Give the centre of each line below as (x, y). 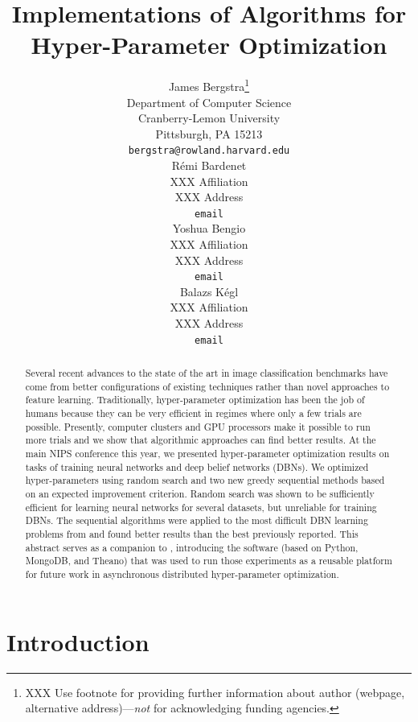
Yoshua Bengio (209, 228)
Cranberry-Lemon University (209, 118)
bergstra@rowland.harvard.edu (209, 151)
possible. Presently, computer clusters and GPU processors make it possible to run (198, 426)
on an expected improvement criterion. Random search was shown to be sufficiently (200, 494)
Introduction (78, 641)
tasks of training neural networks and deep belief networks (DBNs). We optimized (197, 466)
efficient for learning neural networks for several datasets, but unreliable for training (201, 507)
